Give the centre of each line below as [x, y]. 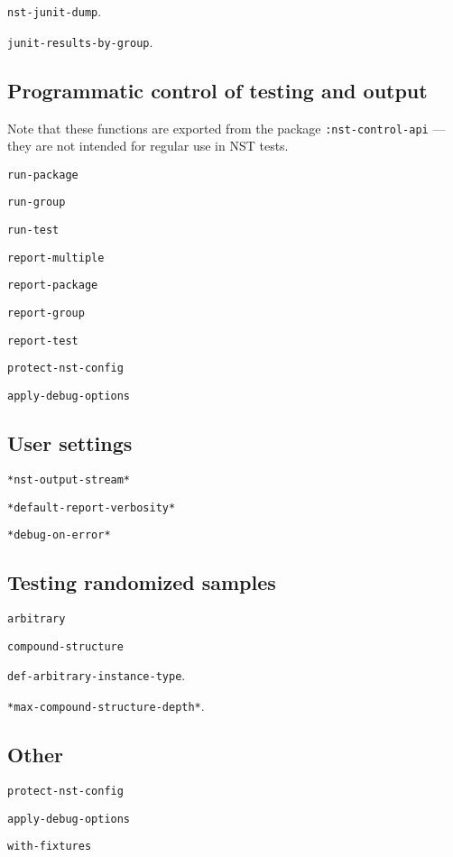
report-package [53, 286]
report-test [43, 341]
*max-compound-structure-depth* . [106, 706]
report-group [46, 313]
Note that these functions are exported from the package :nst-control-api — [226, 128]
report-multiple [56, 258]
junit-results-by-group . [80, 41]
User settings [70, 443]
